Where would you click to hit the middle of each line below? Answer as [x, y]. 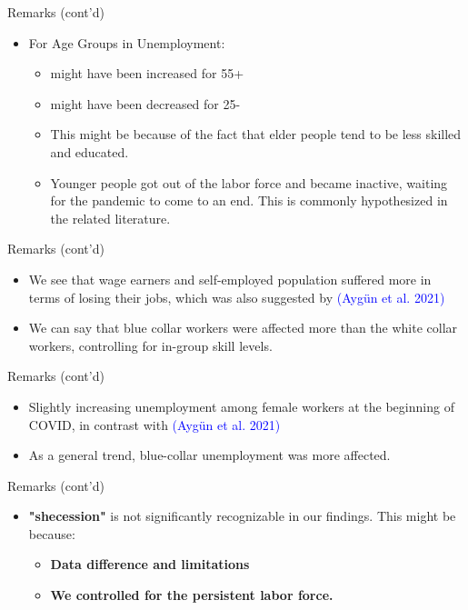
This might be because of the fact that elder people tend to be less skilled [256, 134]
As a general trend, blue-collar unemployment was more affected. [209, 455]
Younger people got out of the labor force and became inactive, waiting [249, 182]
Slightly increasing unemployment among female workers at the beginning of [241, 406]
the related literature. [110, 218]
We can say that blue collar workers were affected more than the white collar [243, 328]
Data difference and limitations [150, 564]
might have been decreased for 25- [145, 103]
